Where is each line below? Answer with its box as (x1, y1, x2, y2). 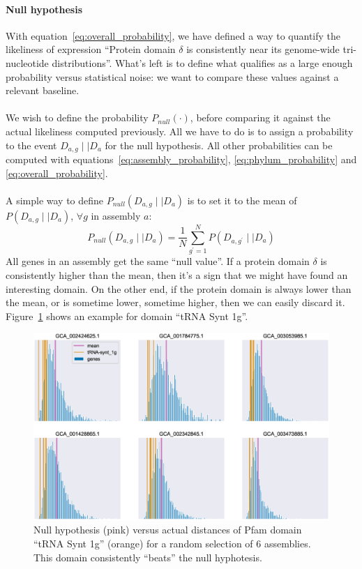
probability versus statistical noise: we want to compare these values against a (6, 69, 339, 84)
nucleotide (6, 55, 49, 70)
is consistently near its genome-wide (186, 42, 340, 56)
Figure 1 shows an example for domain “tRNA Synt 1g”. (6, 308, 248, 323)
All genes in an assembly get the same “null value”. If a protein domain (6, 254, 310, 268)
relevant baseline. (6, 83, 80, 98)
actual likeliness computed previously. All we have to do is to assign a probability (6, 123, 354, 138)
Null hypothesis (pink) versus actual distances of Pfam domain (33, 522, 302, 537)
